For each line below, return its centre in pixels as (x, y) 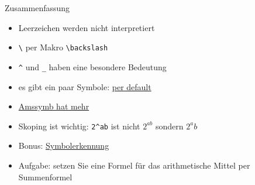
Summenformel (45, 177)
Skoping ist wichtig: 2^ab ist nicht (79, 126)
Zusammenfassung (37, 8)
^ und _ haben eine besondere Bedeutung (92, 66)
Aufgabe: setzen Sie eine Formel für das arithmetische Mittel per (134, 165)
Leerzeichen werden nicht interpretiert (87, 27)
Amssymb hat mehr (54, 106)
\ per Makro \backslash (63, 47)
